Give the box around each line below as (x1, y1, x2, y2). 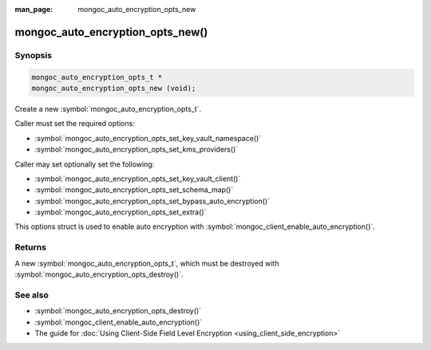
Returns (14, 242, 47, 253)
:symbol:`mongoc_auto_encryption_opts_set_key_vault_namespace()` (34, 133, 262, 143)
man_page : (14, 5, 53, 14)
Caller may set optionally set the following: (14, 159, 155, 169)
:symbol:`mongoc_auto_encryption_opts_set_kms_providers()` (34, 144, 239, 155)
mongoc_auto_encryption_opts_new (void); (31, 84, 196, 92)
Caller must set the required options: (14, 119, 135, 128)
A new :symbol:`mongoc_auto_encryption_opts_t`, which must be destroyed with (14, 258, 279, 268)
